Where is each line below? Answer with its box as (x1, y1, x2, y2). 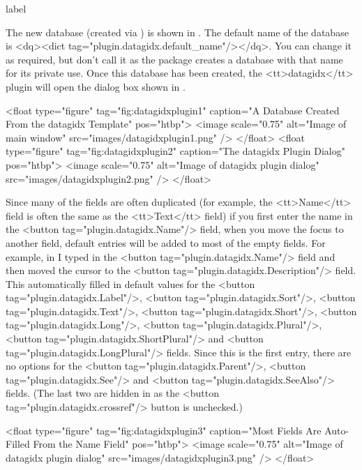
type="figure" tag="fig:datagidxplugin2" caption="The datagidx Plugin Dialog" (6, 144, 345, 158)
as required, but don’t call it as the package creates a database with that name (6, 52, 343, 66)
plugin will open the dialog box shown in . (6, 79, 186, 93)
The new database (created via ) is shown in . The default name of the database (6, 24, 349, 39)
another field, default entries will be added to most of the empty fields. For (6, 235, 326, 250)
